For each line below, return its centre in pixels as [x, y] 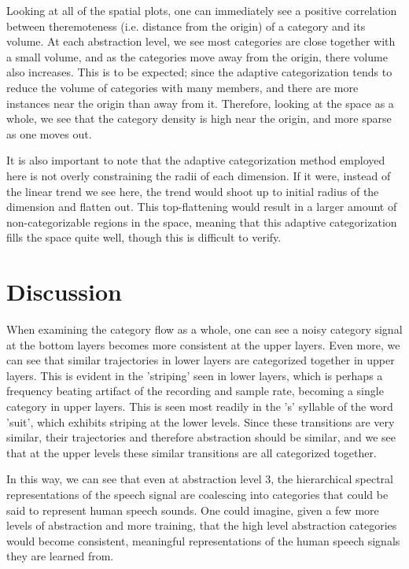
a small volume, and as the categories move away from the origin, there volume [197, 56]
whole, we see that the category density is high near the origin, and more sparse [199, 118]
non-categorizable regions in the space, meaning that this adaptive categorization [202, 222]
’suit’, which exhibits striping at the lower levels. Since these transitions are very [201, 421]
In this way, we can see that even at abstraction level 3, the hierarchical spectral [200, 479]
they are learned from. [60, 556]
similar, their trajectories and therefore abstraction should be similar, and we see [201, 437]
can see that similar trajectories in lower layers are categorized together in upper [201, 360]
